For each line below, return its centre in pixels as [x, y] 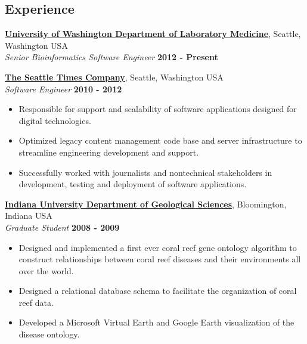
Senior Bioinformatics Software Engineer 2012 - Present [111, 57]
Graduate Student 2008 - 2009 [62, 227]
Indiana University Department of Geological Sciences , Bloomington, [146, 204]
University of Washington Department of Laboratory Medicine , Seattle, [153, 34]
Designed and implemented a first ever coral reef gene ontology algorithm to [158, 247]
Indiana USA [29, 216]
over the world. [46, 270]
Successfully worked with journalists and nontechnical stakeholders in [145, 172]
